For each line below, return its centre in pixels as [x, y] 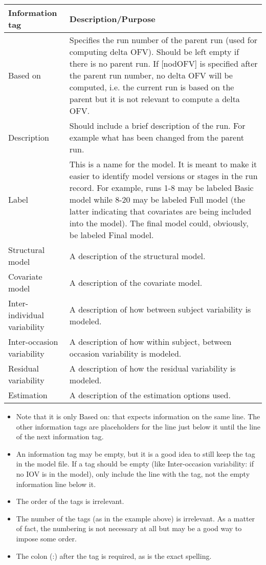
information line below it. [56, 484]
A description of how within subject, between [150, 342]
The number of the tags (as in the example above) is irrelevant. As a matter [136, 518]
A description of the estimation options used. [150, 395]
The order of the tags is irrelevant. [70, 501]
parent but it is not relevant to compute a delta [154, 99]
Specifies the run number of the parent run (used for [163, 40]
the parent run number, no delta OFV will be [151, 75]
